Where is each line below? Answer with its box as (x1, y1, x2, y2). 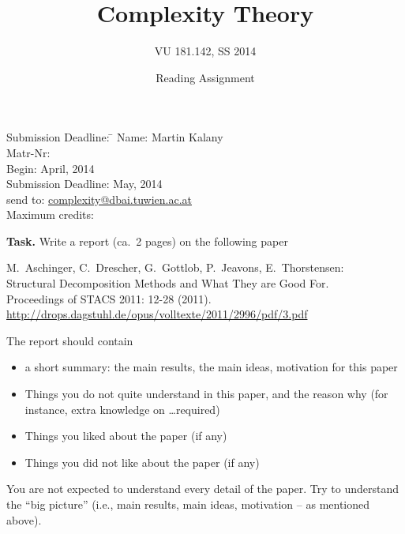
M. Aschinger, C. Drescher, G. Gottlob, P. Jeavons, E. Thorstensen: (6, 259, 344, 276)
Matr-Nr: (6, 144, 51, 160)
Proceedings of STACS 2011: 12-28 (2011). (6, 290, 212, 306)
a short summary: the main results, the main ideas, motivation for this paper (24, 359, 398, 375)
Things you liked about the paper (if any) (24, 427, 227, 444)
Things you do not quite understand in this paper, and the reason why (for (24, 385, 388, 402)
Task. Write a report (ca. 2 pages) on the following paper (6, 232, 288, 249)
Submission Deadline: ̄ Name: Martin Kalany (6, 129, 223, 145)
